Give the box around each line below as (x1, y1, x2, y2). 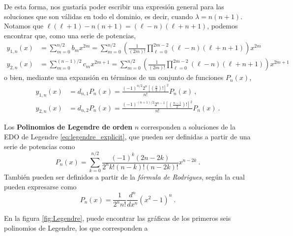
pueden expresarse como (4, 181, 77, 191)
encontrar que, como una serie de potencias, (4, 30, 136, 40)
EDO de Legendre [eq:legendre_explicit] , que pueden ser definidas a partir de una (4, 131, 251, 142)
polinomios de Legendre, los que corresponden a (4, 223, 148, 233)
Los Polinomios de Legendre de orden (4, 122, 133, 132)
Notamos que (4, 21, 44, 31)
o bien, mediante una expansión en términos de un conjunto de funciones (4, 72, 224, 82)
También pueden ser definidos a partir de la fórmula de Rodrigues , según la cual (4, 172, 245, 182)
